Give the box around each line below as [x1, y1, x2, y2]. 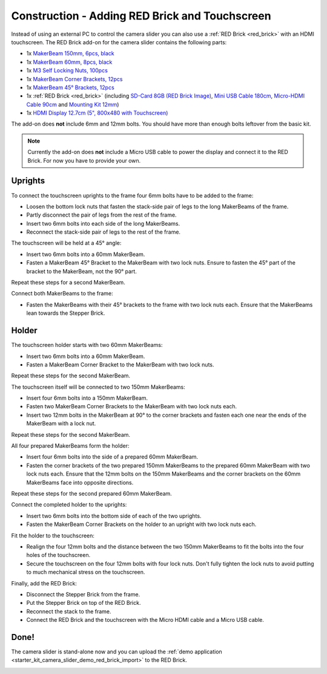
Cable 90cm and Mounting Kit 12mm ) [26, 101, 119, 108]
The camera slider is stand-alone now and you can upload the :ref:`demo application [11, 648, 222, 655]
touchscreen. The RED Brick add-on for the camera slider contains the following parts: [11, 38, 227, 45]
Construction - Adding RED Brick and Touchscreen [11, 9, 272, 22]
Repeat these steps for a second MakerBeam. [11, 279, 125, 286]
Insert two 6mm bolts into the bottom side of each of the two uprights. [26, 512, 202, 519]
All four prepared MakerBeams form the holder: [11, 442, 130, 450]
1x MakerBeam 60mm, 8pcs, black [26, 58, 113, 66]
